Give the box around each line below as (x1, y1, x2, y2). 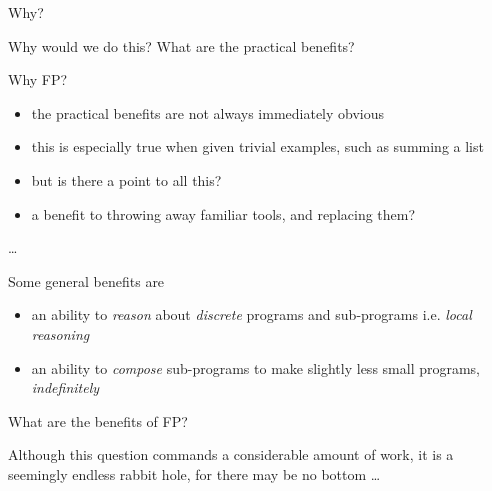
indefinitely (31, 377, 100, 398)
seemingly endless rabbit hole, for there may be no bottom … (8, 463, 381, 484)
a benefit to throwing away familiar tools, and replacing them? (31, 203, 416, 224)
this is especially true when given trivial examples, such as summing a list (31, 136, 484, 157)
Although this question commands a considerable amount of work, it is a (8, 444, 454, 465)
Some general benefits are (8, 270, 165, 291)
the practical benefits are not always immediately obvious (31, 102, 385, 123)
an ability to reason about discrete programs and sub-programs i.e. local (31, 304, 472, 325)
